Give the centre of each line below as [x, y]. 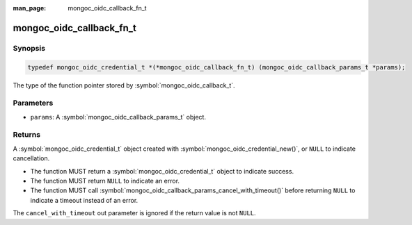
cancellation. [31, 158]
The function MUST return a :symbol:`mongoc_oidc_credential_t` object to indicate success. [162, 171]
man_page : [30, 8]
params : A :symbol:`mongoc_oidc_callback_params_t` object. [118, 117]
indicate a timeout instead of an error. [84, 200]
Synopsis [29, 48]
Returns [27, 135]
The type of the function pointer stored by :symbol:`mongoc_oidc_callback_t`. [124, 85]
